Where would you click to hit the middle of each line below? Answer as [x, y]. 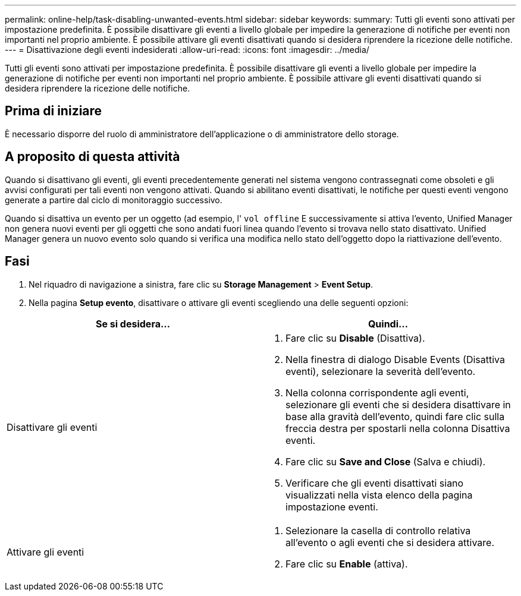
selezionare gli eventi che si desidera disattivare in [398, 404]
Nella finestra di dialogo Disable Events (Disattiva [395, 359]
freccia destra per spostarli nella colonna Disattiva [398, 428]
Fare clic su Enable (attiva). [347, 564]
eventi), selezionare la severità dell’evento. [381, 371]
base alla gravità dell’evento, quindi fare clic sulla [395, 416]
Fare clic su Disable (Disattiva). [355, 338]
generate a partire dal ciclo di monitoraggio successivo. [114, 200]
